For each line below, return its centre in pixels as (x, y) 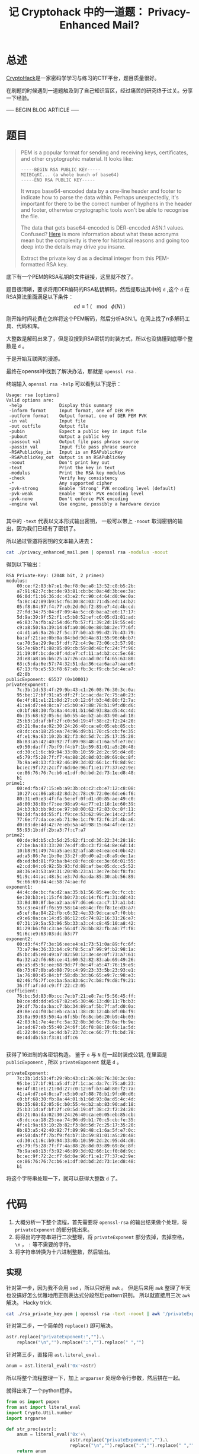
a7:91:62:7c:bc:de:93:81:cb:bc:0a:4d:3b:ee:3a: (76, 591)
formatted (33, 264)
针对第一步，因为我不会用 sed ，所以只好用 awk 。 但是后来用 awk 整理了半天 (99, 1287)
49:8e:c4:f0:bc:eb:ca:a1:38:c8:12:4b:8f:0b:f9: (76, 1011)
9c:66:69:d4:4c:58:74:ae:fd (51, 882)
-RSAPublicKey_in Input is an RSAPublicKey (66, 452)
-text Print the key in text (62, 467)
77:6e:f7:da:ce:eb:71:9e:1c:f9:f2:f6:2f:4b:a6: (76, 819)
